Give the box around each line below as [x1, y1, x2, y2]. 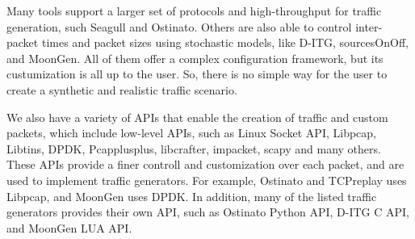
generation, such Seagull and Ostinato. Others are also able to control [6, 18, 352, 35]
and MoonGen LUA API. [6, 219, 132, 236]
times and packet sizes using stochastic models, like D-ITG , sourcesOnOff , [41, 34, 409, 51]
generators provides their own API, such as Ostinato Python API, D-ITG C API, [6, 203, 410, 220]
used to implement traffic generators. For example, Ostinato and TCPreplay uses [6, 171, 407, 188]
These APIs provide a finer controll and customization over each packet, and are [6, 156, 405, 173]
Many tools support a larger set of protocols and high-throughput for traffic [6, 2, 382, 19]
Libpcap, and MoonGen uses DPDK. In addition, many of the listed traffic [6, 187, 377, 204]
